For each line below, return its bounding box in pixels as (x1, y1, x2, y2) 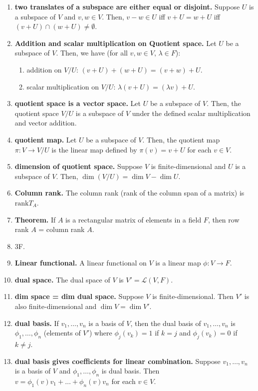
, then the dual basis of (130, 317, 201, 328)
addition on (26, 64, 62, 74)
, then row (208, 214, 240, 224)
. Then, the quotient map (142, 134, 220, 144)
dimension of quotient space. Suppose (14, 161, 143, 171)
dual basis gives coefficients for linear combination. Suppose (14, 355, 221, 366)
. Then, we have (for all (56, 47, 128, 58)
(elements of (43, 327, 81, 338)
